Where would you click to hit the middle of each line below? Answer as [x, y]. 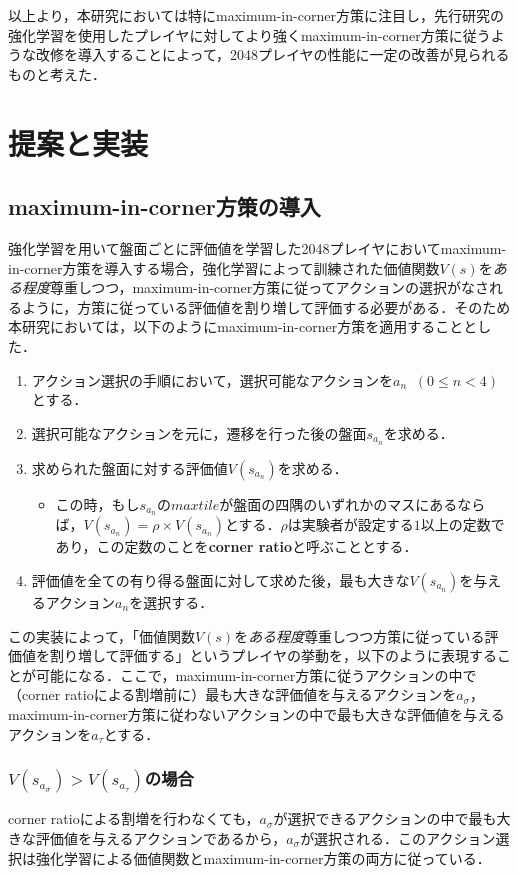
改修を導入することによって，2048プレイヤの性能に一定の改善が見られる [272, 54]
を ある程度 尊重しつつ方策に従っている [359, 635]
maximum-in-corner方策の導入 [164, 206]
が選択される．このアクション [398, 837]
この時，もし [97, 503]
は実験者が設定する [350, 524]
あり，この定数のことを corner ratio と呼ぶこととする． [236, 546]
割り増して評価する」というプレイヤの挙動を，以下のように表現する [273, 655]
